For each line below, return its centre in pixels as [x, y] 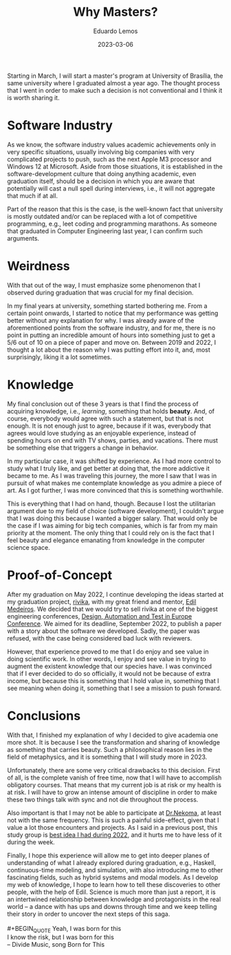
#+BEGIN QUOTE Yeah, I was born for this [64, 929]
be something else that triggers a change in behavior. [82, 447]
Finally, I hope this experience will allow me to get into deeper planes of [108, 855]
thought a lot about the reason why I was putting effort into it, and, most [109, 350]
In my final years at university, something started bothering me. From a [107, 305]
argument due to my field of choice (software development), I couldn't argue [115, 511]
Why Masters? [115, 12]
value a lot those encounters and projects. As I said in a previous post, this [112, 827]
